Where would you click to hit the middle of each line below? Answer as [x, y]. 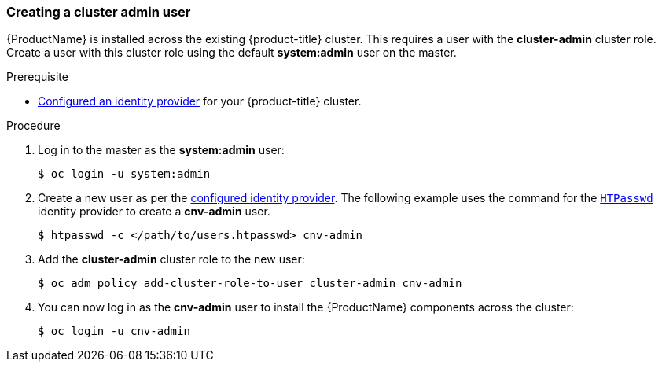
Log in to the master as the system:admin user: [161, 150]
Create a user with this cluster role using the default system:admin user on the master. [232, 53]
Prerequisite [37, 77]
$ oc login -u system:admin [124, 174]
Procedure [33, 126]
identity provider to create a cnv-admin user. [154, 212]
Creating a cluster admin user [99, 12]
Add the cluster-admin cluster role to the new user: [171, 259]
